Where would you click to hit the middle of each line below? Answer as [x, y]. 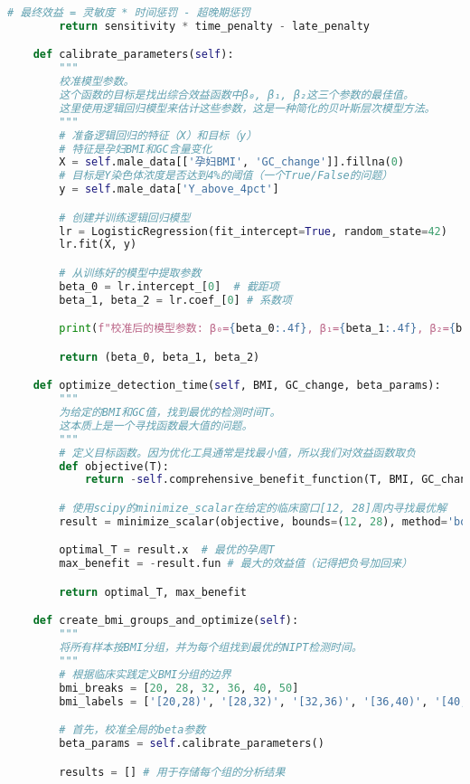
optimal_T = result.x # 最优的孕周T [167, 550]
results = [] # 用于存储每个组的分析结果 [172, 772]
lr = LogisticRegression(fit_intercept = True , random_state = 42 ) [253, 231]
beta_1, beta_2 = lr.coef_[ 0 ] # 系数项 [175, 300]
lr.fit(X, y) [98, 245]
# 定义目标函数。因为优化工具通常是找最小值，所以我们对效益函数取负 [238, 453]
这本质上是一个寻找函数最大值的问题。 [156, 425]
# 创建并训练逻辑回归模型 [125, 217]
